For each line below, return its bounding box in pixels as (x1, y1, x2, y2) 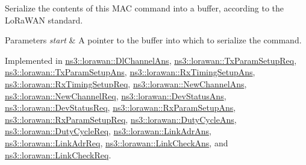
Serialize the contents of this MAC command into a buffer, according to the (5, 2, 284, 14)
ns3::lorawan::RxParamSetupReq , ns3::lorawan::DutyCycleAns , (5, 113, 237, 125)
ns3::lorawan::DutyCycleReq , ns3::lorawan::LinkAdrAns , (5, 125, 211, 137)
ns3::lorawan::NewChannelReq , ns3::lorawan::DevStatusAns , (5, 89, 226, 102)
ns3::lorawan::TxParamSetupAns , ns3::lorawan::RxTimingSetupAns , (5, 66, 255, 78)
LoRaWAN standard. (5, 13, 83, 26)
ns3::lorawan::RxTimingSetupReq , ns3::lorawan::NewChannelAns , (5, 77, 247, 90)
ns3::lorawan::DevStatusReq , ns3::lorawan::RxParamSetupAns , (5, 101, 236, 114)
